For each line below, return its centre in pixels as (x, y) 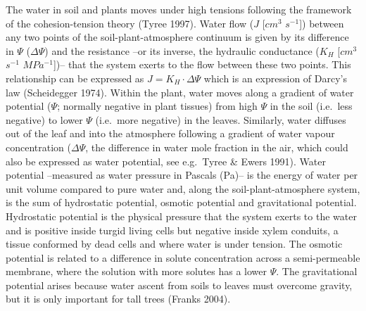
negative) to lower (44, 119)
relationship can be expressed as (75, 78)
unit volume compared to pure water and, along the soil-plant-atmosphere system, (183, 188)
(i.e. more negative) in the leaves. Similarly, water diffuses (221, 119)
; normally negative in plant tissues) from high (157, 106)
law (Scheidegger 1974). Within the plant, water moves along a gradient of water (180, 92)
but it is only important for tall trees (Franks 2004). (118, 299)
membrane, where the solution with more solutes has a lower (137, 271)
